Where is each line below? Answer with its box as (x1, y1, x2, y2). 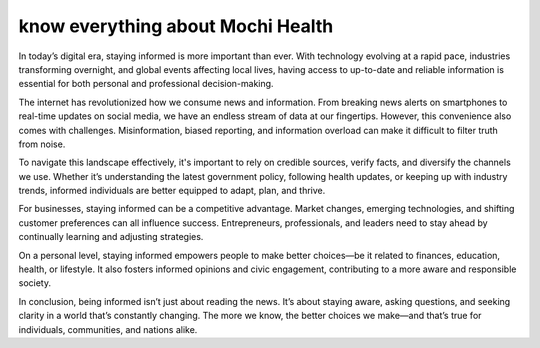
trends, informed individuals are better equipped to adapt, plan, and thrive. (18, 185, 326, 197)
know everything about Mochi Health (18, 15, 334, 37)
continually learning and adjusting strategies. (18, 231, 204, 243)
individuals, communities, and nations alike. (18, 323, 198, 335)
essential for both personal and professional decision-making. (18, 78, 274, 90)
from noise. (18, 138, 66, 150)
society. (18, 277, 52, 289)
